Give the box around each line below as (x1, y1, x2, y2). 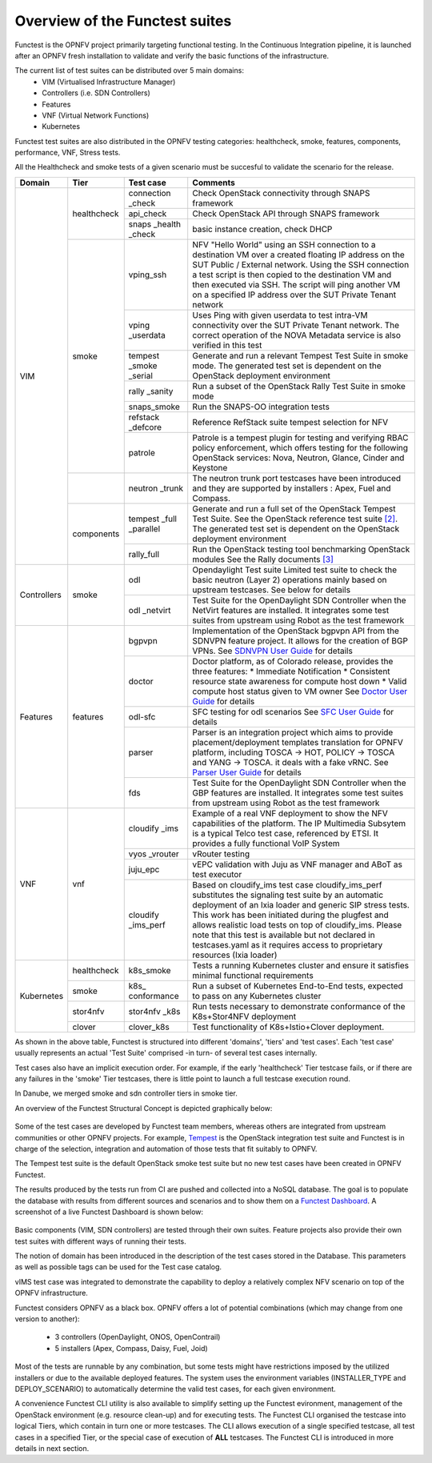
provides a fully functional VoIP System (192, 837, 340, 848)
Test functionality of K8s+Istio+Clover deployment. (192, 1021, 385, 1032)
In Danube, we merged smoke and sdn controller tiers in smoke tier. (14, 1088, 238, 1098)
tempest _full (128, 513, 178, 524)
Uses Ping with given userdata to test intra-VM (192, 309, 368, 320)
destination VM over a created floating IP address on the (192, 249, 406, 260)
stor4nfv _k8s (128, 1005, 181, 1016)
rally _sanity (128, 385, 174, 396)
